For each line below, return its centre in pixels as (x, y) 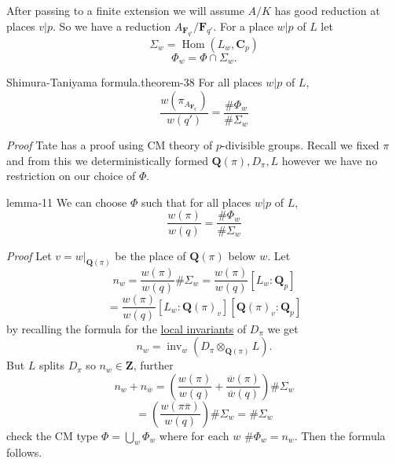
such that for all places (196, 202)
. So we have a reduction (112, 26)
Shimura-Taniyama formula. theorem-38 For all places (134, 82)
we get (283, 328)
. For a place (243, 26)
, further (153, 365)
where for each (194, 435)
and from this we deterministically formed (107, 160)
